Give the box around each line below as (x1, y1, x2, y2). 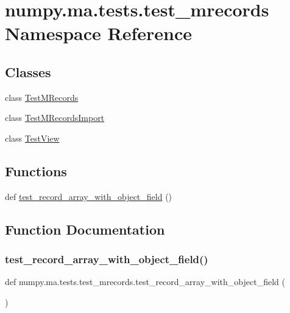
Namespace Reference (5, 21, 192, 46)
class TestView (5, 131, 60, 144)
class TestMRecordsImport (5, 111, 105, 124)
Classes (5, 62, 51, 81)
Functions (5, 161, 67, 180)
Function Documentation (5, 219, 165, 238)
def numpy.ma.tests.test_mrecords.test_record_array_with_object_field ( (5, 275, 285, 288)
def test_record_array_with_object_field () (5, 190, 172, 202)
